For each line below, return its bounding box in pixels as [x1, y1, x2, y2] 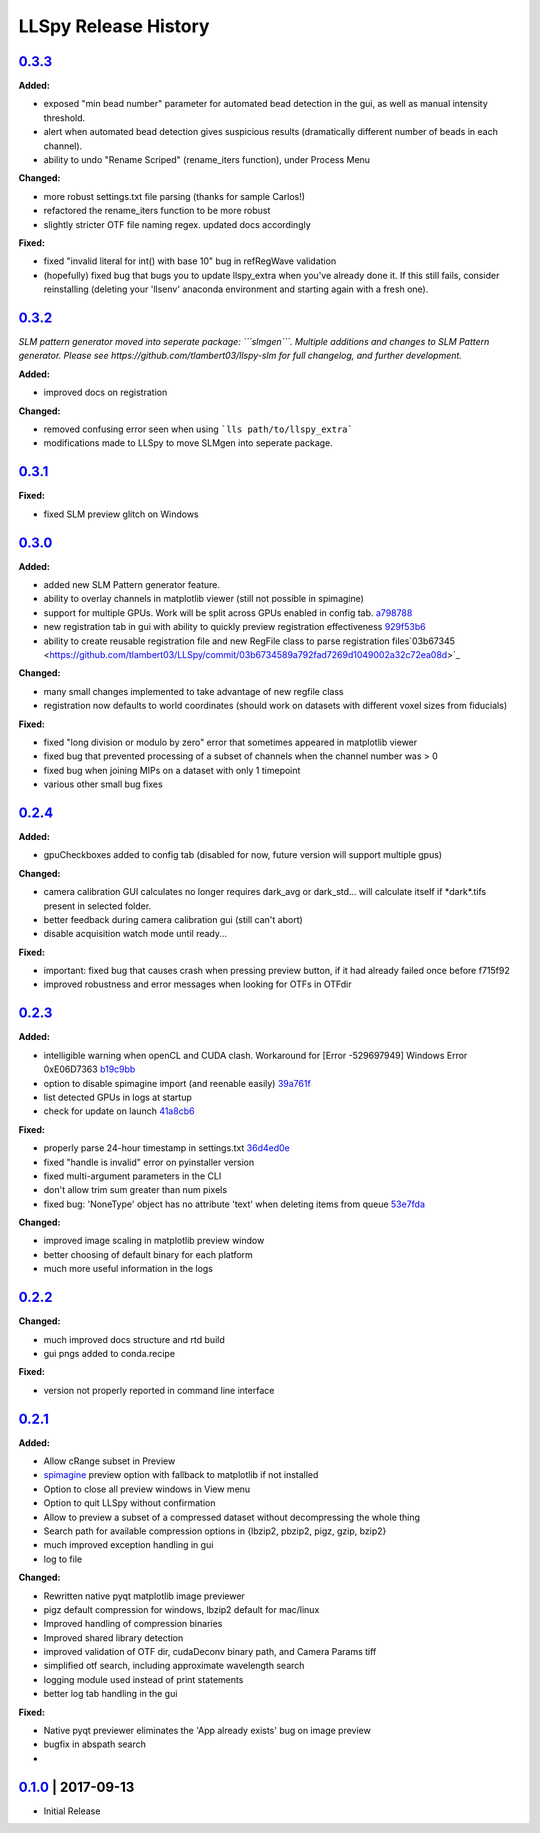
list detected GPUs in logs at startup [43, 1091, 192, 1103]
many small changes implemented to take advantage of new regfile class [43, 685, 344, 697]
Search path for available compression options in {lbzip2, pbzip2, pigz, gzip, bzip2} [43, 1525, 387, 1537]
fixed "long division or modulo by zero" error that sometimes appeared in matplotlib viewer [43, 736, 418, 748]
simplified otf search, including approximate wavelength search [43, 1660, 305, 1672]
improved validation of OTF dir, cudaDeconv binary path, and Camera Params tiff [43, 1646, 377, 1658]
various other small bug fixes [43, 778, 164, 790]
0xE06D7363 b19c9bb [43, 1063, 136, 1075]
